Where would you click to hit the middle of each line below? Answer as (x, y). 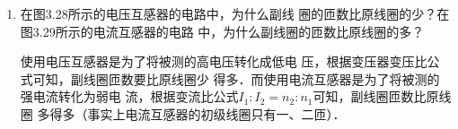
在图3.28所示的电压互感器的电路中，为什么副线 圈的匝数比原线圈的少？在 (235, 13)
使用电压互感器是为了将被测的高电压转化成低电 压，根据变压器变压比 (224, 61)
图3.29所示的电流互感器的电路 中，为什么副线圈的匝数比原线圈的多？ (222, 31)
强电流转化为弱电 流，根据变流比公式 (129, 96)
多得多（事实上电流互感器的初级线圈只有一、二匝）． (191, 113)
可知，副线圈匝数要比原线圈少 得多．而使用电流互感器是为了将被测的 (236, 78)
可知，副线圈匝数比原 (376, 96)
